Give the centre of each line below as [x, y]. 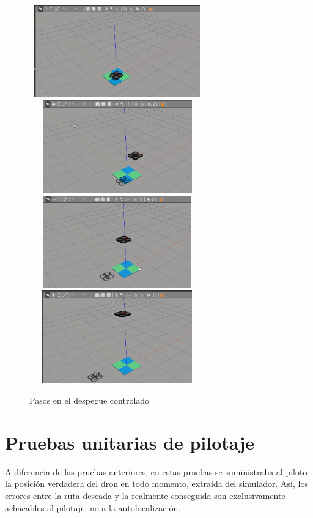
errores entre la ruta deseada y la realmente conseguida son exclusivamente [145, 495]
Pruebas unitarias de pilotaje [130, 442]
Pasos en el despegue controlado [90, 400]
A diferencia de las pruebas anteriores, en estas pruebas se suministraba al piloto [156, 471]
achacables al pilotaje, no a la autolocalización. [93, 507]
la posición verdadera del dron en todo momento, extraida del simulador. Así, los [156, 483]
